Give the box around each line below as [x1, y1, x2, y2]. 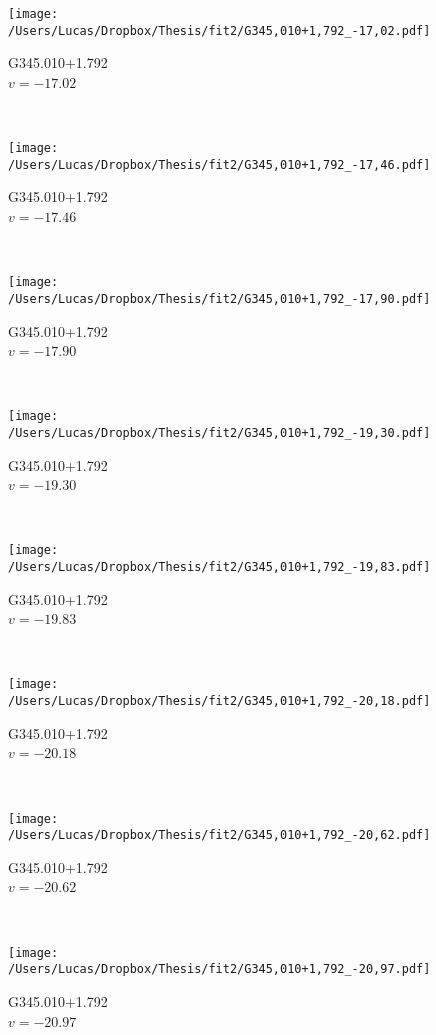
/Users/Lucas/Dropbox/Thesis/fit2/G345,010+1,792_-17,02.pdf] [8, 23, 431, 38]
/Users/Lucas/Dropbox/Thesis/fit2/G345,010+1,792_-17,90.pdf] [8, 291, 431, 306]
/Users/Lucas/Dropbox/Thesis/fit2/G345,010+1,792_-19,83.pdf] [8, 560, 431, 575]
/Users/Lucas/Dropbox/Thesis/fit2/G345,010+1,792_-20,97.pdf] [8, 962, 431, 977]
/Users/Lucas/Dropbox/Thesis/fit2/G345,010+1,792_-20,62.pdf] [8, 828, 431, 843]
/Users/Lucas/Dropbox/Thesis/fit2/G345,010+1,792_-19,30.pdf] [8, 425, 431, 440]
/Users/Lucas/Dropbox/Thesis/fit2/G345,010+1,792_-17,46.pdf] [8, 157, 431, 172]
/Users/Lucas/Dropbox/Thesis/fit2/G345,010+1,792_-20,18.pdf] [8, 694, 431, 709]
